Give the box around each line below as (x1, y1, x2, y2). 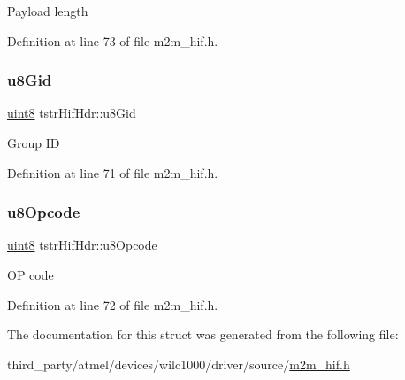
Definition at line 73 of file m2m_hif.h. (7, 31, 218, 50)
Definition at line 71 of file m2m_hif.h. (7, 163, 218, 182)
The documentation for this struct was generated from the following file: (7, 325, 399, 344)
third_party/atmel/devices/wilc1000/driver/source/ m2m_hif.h (7, 354, 350, 373)
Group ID (7, 134, 60, 151)
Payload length (7, 2, 88, 19)
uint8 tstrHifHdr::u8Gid (7, 104, 136, 122)
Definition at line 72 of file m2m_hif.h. (7, 295, 218, 314)
